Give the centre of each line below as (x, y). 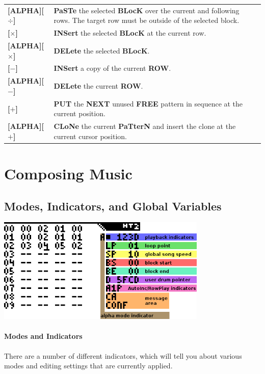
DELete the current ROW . (98, 86)
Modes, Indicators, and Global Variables (113, 206)
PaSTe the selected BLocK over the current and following (147, 10)
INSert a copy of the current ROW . (112, 68)
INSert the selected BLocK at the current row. (130, 33)
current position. (79, 113)
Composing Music (68, 173)
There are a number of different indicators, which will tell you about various (123, 355)
